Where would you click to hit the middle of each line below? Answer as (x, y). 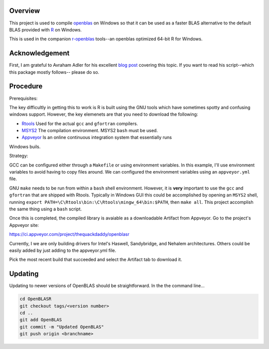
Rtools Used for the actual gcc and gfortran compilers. (80, 123)
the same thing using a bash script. (46, 209)
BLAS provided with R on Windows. (46, 29)
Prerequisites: (23, 98)
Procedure (26, 87)
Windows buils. (25, 147)
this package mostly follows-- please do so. (54, 72)
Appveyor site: (24, 225)
